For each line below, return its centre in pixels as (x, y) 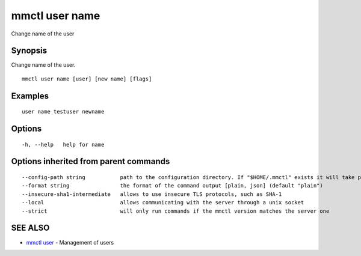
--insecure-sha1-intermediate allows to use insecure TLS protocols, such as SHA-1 (152, 194)
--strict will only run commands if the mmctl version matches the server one (176, 211)
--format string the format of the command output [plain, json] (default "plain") (172, 186)
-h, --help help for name (63, 145)
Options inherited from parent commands (91, 161)
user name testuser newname (63, 112)
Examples (30, 96)
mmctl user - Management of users (70, 242)
